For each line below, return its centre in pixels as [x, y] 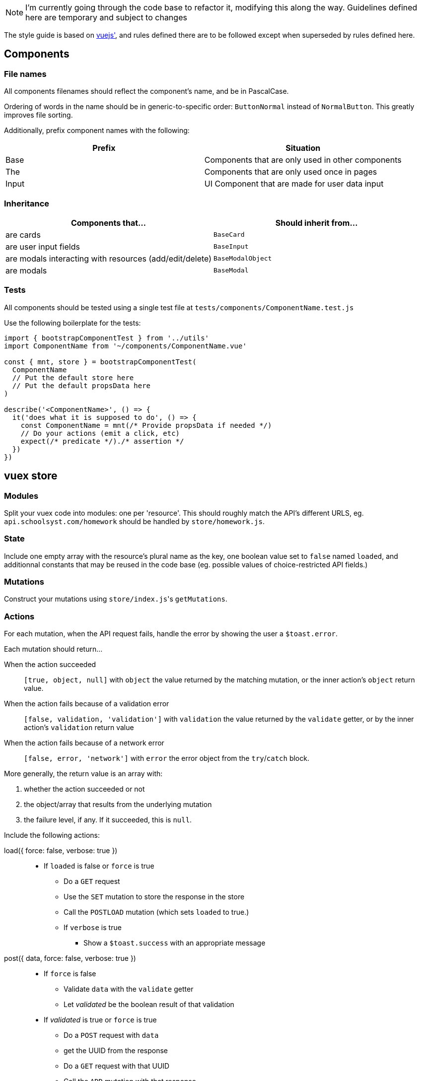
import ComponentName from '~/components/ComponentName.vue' [125, 346]
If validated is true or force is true [100, 1020]
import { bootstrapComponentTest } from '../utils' [107, 338]
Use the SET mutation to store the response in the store [154, 897]
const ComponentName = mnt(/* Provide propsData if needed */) [146, 425]
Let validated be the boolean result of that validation [149, 1005]
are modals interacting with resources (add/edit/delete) [109, 258]
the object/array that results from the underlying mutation [118, 805]
